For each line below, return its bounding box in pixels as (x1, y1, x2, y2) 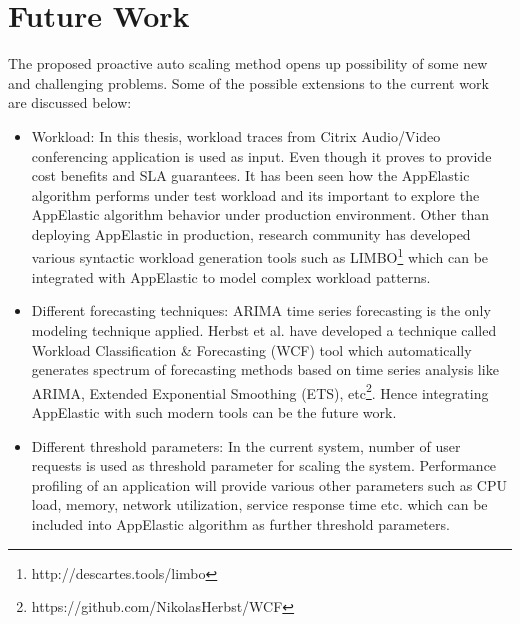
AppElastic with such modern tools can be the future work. (31, 401, 397, 422)
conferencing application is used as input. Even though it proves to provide (31, 145, 492, 166)
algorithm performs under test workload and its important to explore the (31, 184, 480, 205)
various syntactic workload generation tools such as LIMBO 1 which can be (31, 244, 489, 268)
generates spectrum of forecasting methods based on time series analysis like (31, 359, 499, 380)
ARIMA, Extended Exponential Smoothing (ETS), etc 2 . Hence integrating (31, 379, 489, 403)
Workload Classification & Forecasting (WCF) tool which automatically (31, 339, 472, 360)
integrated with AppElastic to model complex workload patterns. (31, 266, 431, 287)
